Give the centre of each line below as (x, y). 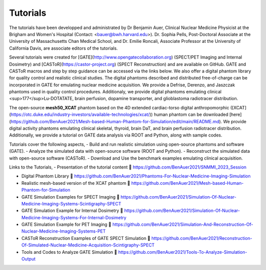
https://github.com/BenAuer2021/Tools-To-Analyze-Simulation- (183, 252)
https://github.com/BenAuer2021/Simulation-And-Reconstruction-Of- (183, 225)
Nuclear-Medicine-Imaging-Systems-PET (64, 231)
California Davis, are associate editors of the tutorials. (64, 48)
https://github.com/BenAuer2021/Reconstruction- (202, 238)
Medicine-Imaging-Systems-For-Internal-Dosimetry (74, 217)
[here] (235, 115)
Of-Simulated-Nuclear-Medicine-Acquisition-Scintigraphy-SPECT (88, 245)
